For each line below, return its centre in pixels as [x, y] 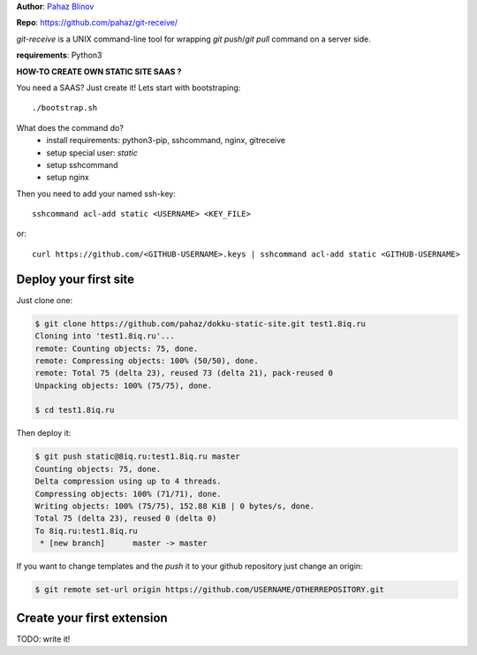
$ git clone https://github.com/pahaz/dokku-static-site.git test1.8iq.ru [201, 324]
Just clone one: [45, 300]
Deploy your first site [76, 279]
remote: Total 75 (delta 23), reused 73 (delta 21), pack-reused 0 [184, 373]
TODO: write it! [43, 639]
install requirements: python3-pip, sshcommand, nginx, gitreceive [166, 141]
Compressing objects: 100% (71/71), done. [128, 494]
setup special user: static [92, 152]
